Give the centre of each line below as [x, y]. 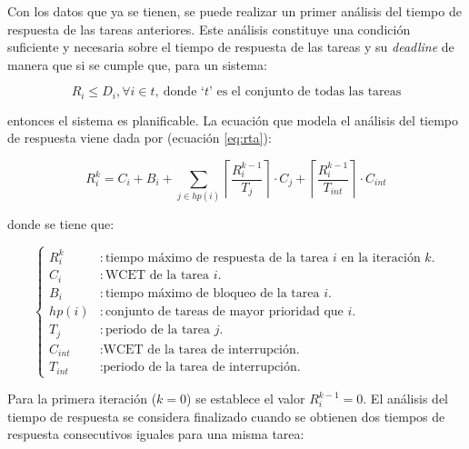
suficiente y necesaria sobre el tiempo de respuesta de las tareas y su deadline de [231, 47]
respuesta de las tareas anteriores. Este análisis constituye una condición [209, 29]
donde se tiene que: [61, 224]
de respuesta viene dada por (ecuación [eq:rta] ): [140, 138]
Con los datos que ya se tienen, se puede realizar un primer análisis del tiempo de [234, 11]
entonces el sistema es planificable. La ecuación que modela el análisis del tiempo [233, 120]
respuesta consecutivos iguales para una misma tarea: [156, 434]
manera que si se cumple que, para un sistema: [137, 64]
